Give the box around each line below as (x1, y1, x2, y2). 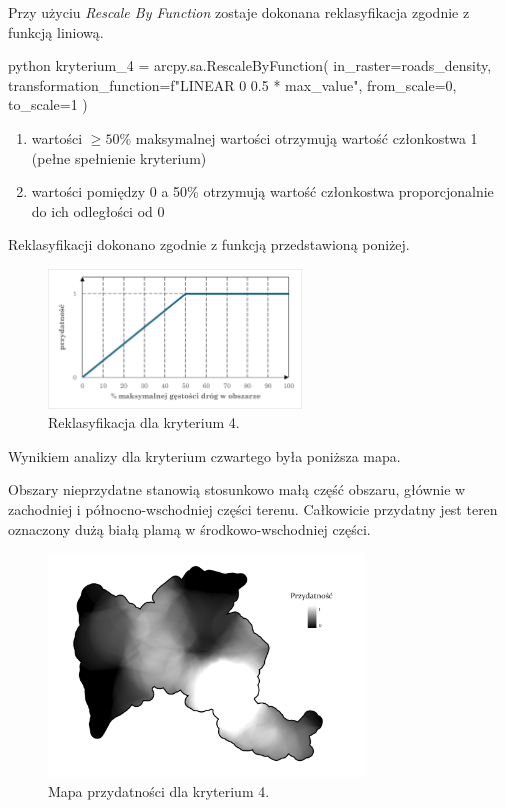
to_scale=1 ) (8, 94, 88, 115)
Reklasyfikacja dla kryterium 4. (48, 412, 240, 433)
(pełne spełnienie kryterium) (31, 147, 207, 168)
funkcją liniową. (8, 21, 104, 42)
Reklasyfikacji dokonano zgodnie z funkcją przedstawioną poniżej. (8, 234, 410, 255)
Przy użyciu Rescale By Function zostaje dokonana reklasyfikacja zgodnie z (8, 2, 470, 22)
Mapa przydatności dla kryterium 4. (48, 780, 270, 801)
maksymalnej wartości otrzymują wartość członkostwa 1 (135, 127, 478, 148)
